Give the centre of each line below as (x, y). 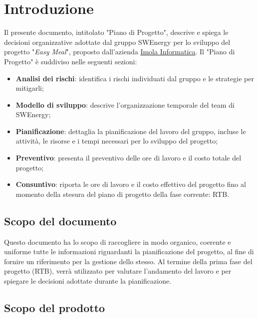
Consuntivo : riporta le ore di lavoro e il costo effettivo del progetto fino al (131, 184)
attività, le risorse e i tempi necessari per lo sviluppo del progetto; (117, 141)
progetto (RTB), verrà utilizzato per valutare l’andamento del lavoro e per (118, 271)
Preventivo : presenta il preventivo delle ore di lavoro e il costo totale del (129, 158)
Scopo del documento (60, 221)
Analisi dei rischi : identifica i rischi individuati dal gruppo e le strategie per (135, 78)
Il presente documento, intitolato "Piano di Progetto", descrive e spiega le (116, 32)
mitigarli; (30, 88)
